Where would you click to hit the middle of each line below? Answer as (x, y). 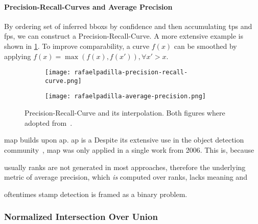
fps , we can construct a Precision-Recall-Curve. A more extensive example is (124, 36)
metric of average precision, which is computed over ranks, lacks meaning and (126, 177)
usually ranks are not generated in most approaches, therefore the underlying (125, 167)
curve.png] (63, 81)
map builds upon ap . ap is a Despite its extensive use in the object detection (124, 140)
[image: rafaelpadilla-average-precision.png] (125, 96)
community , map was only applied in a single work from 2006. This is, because (129, 149)
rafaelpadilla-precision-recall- (131, 73)
